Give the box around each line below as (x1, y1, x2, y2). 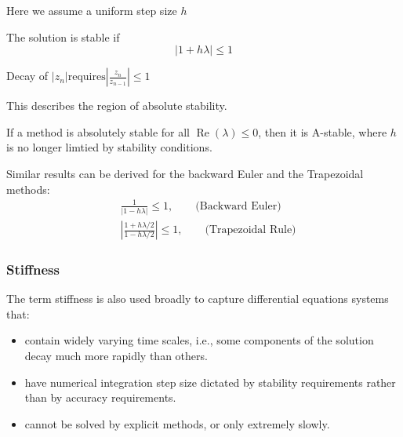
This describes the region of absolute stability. (6, 97, 227, 114)
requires (67, 71, 106, 83)
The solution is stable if (6, 28, 120, 45)
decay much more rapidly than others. (24, 348, 208, 364)
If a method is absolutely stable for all (6, 123, 190, 140)
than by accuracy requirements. (24, 389, 176, 406)
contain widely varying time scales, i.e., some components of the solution (24, 332, 374, 348)
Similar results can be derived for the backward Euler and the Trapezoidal (6, 165, 364, 181)
